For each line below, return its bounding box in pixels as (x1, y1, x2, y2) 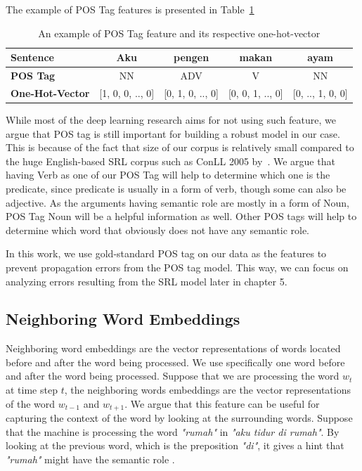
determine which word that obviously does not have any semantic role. (6, 222, 309, 237)
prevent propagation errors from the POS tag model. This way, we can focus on (6, 259, 349, 274)
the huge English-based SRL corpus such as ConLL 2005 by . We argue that (6, 153, 335, 168)
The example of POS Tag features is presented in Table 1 (6, 2, 254, 16)
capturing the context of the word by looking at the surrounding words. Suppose (6, 411, 353, 425)
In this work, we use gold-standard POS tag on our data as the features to (6, 246, 327, 261)
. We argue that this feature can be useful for (124, 396, 320, 411)
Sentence (11, 50, 54, 65)
